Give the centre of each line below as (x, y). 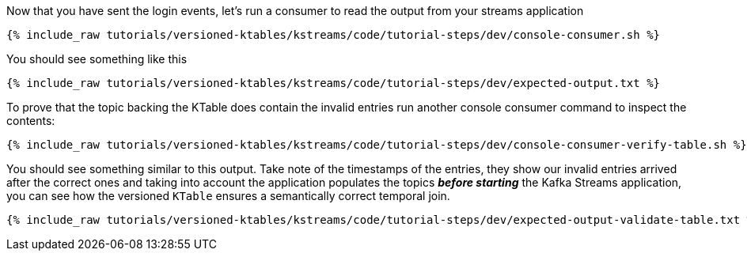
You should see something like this (97, 59)
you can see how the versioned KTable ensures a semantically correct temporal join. (228, 196)
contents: (31, 121)
